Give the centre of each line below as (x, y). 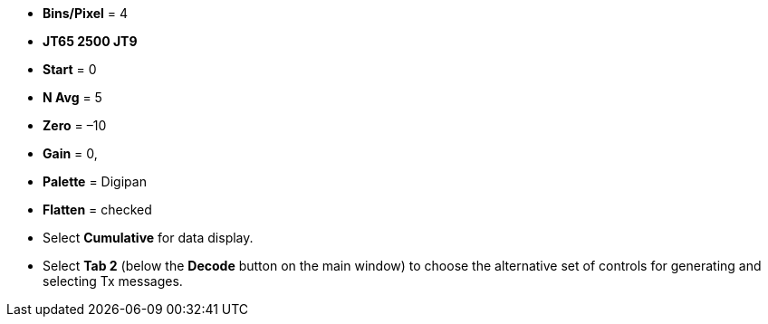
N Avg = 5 (72, 97)
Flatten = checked (97, 210)
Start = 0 (70, 69)
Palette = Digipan (95, 181)
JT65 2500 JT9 (90, 41)
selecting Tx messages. (113, 281)
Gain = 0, (70, 153)
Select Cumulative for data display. (148, 238)
